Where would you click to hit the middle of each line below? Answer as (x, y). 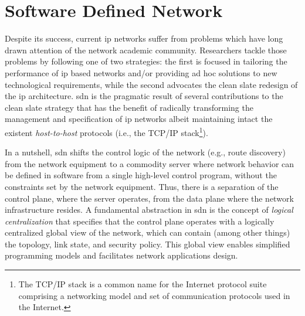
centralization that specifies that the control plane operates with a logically (140, 221)
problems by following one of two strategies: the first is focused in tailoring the (146, 61)
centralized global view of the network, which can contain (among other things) (148, 232)
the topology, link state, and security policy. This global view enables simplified (148, 244)
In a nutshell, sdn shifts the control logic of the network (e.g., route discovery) (145, 152)
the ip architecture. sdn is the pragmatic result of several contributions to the (144, 96)
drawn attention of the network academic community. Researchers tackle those (146, 50)
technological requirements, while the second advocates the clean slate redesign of (151, 84)
